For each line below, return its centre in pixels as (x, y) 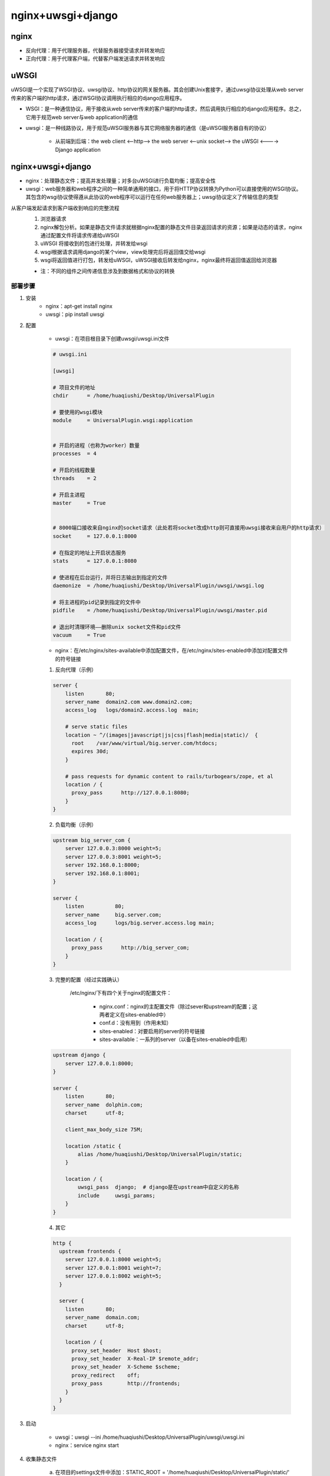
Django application (78, 149)
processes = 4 (75, 453)
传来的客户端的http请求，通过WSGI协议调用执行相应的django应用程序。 (98, 98)
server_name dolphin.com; (104, 1105)
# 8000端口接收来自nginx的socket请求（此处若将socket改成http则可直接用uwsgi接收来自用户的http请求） (189, 528)
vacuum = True (79, 635)
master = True (79, 503)
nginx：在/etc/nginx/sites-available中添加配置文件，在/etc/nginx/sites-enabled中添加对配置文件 (171, 651)
